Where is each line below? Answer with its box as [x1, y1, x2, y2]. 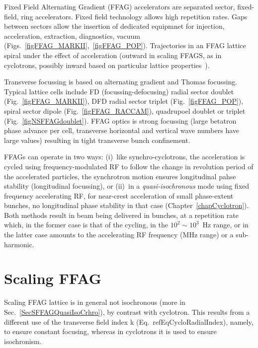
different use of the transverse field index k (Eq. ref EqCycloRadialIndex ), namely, [4, 316, 254, 327]
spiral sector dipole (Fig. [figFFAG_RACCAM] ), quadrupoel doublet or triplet [4, 105, 246, 116]
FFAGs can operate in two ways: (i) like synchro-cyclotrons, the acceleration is [4, 151, 245, 162]
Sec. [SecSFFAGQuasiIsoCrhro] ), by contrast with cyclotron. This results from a [4, 306, 250, 317]
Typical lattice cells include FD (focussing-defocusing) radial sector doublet [4, 86, 234, 96]
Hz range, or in [202, 219, 249, 230]
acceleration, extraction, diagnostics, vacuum [4, 30, 141, 41]
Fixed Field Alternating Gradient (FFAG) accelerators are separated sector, [4, 1, 235, 11]
